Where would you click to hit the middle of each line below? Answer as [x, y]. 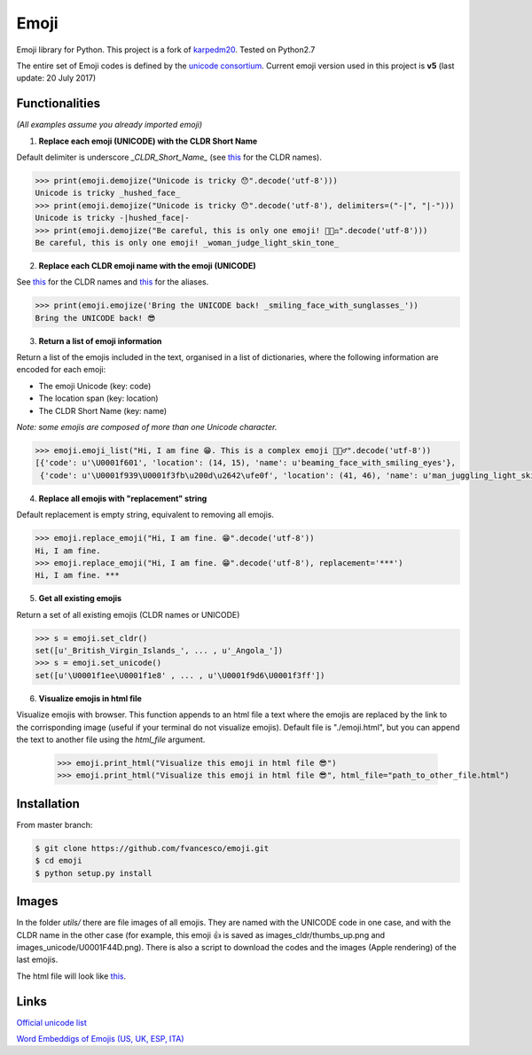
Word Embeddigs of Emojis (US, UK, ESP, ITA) [100, 1039]
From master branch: [55, 824]
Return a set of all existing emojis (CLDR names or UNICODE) [128, 614]
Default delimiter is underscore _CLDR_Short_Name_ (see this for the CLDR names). [169, 157]
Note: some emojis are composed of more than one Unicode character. [147, 427]
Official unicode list [52, 1022]
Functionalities [59, 103]
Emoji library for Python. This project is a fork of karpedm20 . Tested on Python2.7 [166, 50]
